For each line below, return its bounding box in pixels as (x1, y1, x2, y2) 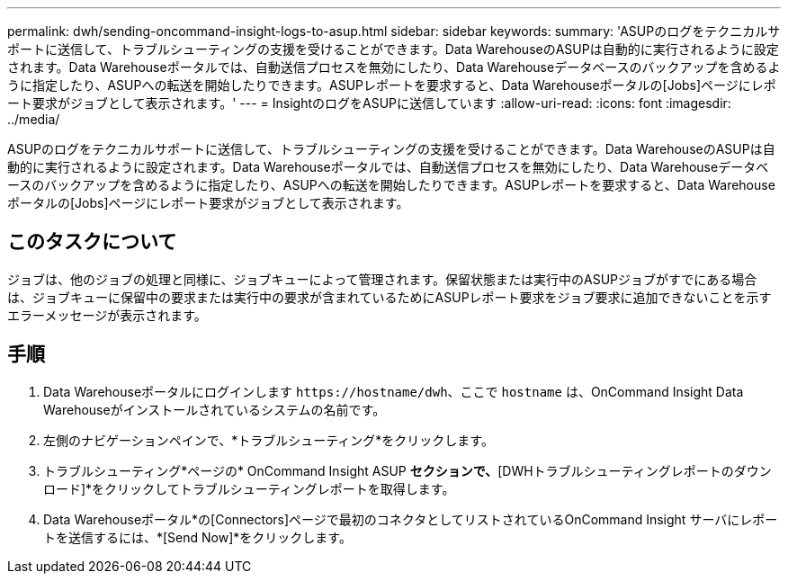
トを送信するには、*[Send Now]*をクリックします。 (43, 529, 352, 545)
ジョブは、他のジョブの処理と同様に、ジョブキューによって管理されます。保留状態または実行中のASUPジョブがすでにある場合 (7, 271, 757, 287)
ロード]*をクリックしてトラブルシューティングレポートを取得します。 (43, 480, 455, 496)
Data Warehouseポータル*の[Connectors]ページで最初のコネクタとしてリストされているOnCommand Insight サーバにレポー (43, 511, 778, 527)
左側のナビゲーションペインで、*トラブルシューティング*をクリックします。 (43, 432, 494, 448)
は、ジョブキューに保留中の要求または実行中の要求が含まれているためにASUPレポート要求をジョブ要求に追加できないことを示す (7, 289, 772, 305)
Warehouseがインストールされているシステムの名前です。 (43, 401, 386, 417)
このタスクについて (7, 230, 177, 254)
